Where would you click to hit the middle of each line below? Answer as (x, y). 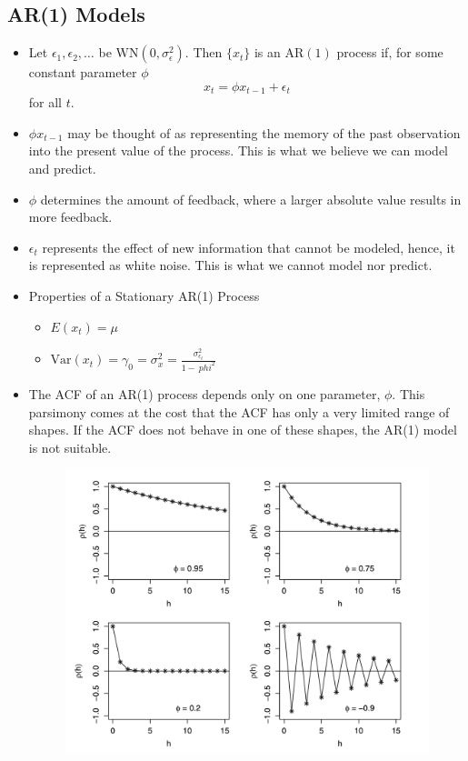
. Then (204, 52)
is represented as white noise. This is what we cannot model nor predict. (230, 265)
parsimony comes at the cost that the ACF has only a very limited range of (239, 411)
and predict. (62, 169)
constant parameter (83, 72)
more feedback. (70, 217)
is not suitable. (70, 447)
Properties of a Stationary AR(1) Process (144, 295)
